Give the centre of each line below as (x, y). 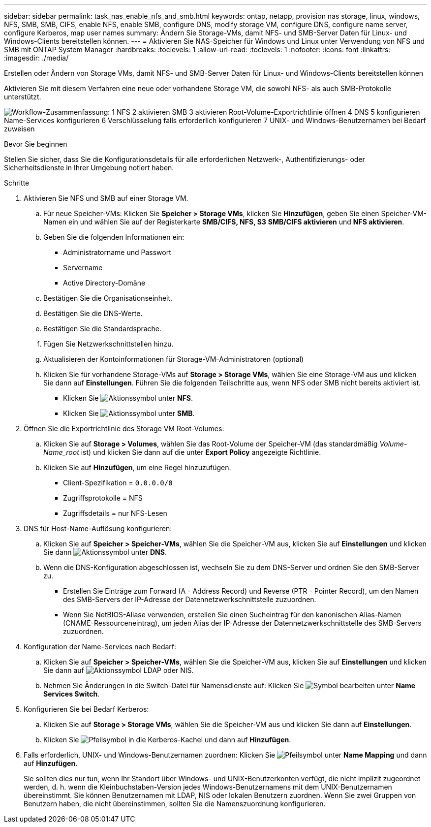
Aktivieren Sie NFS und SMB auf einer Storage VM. (106, 198)
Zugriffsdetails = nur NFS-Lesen (115, 513)
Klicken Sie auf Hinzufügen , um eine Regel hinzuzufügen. (137, 467)
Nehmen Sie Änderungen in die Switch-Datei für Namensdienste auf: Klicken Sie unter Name (230, 685)
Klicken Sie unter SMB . (129, 413)
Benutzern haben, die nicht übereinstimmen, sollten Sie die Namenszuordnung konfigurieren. (175, 804)
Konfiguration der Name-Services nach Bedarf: (100, 647)
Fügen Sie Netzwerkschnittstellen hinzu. (108, 344)
